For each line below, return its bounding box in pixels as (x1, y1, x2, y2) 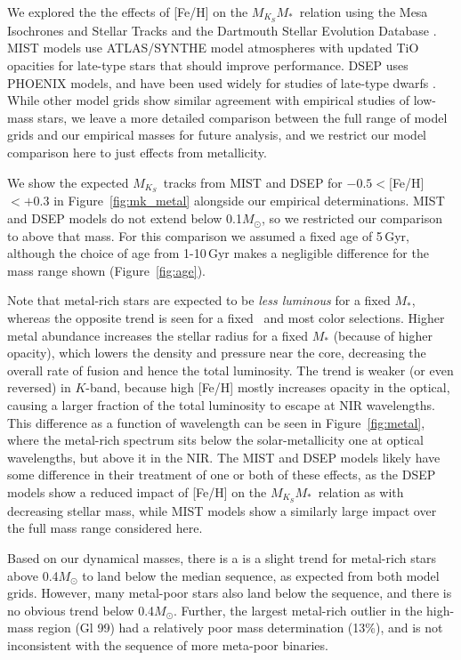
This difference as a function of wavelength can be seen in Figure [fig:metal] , (7, 413, 425, 431)
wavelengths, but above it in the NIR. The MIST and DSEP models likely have (7, 447, 441, 466)
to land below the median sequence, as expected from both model (82, 566, 440, 584)
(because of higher (333, 326, 433, 344)
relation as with (318, 482, 404, 501)
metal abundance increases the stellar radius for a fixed (7, 326, 309, 344)
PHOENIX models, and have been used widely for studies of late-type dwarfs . (7, 73, 436, 92)
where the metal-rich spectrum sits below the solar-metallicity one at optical (7, 431, 424, 449)
